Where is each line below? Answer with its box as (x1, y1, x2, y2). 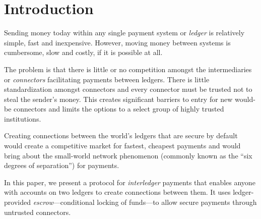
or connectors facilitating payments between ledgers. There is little (4, 74, 210, 84)
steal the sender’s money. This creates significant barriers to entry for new (4, 93, 233, 104)
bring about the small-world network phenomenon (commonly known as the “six (4, 150, 252, 160)
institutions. (4, 113, 41, 124)
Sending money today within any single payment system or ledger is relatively (4, 27, 245, 38)
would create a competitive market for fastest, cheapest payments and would (4, 140, 241, 151)
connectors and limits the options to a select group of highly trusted (14, 103, 224, 114)
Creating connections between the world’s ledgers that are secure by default (4, 130, 238, 141)
